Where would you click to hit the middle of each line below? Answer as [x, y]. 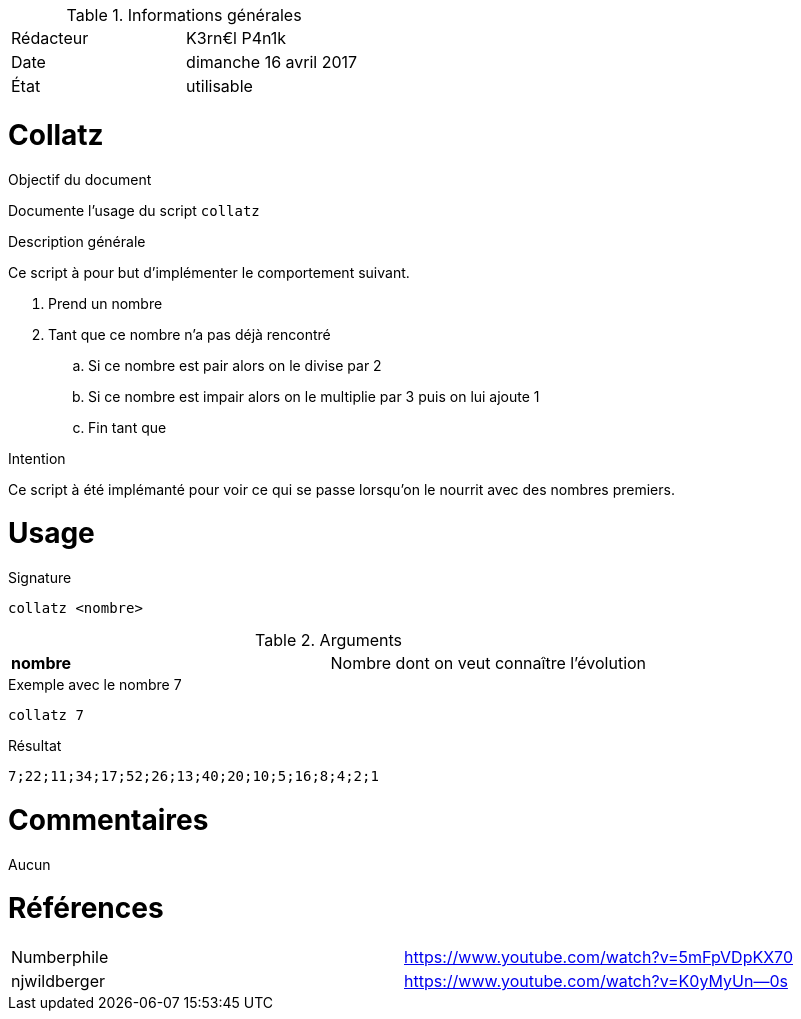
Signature [40, 577]
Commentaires [108, 819]
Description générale [77, 241]
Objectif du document [80, 179]
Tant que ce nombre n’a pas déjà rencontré [189, 334]
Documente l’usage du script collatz [134, 210]
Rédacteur [50, 38]
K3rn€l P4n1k [236, 38]
